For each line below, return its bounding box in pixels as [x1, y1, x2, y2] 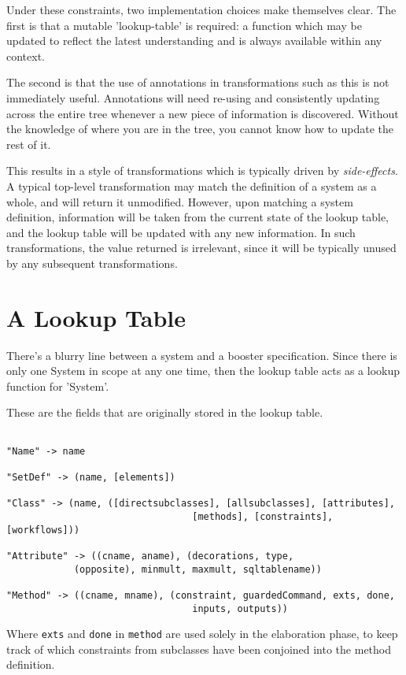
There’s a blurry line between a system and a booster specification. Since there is [6, 347, 397, 363]
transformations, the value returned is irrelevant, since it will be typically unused [6, 239, 397, 256]
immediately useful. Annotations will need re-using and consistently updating [6, 89, 380, 106]
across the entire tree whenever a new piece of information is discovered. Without [6, 105, 399, 121]
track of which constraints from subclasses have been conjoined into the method [6, 640, 392, 657]
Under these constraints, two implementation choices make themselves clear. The [6, 2, 397, 17]
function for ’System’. [6, 377, 109, 394]
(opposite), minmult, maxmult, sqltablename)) [73, 563, 322, 575]
